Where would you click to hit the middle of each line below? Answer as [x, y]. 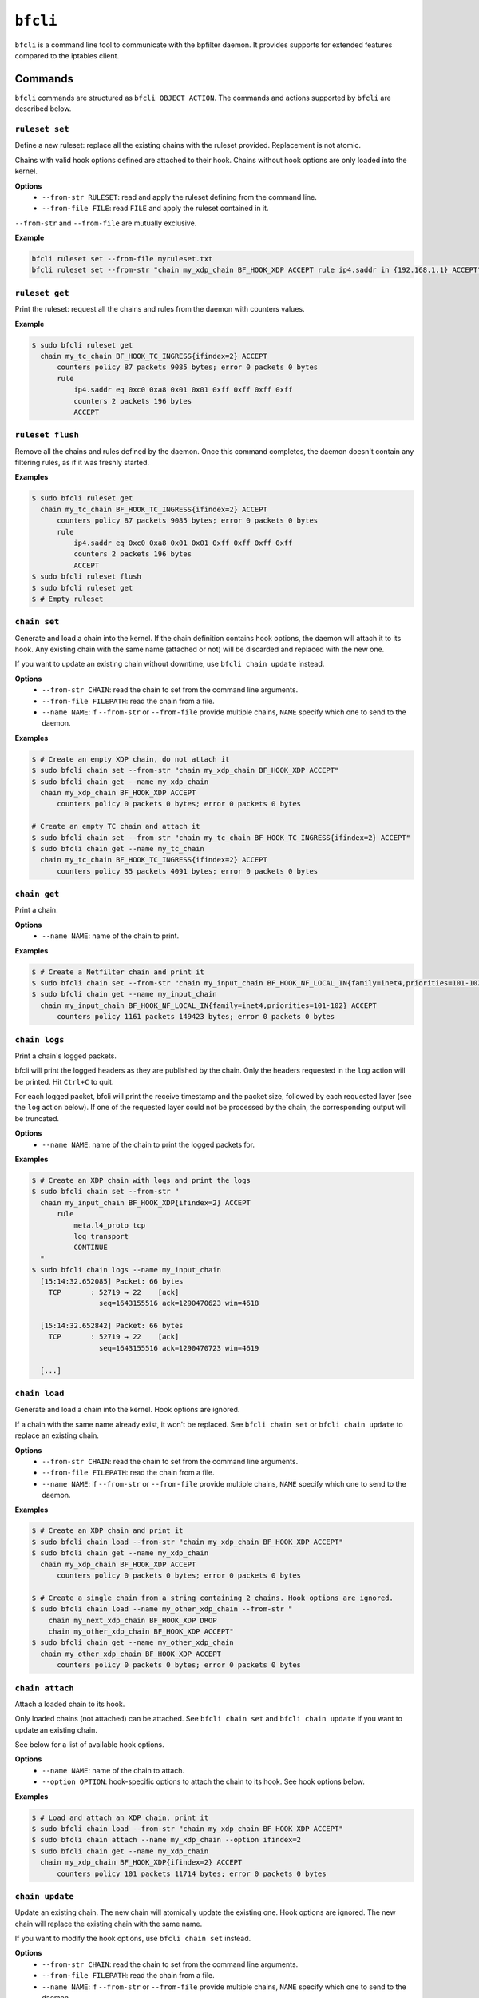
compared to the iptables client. [67, 55]
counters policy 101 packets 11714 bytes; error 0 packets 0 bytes [192, 1873]
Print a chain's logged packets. [66, 1056]
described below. [43, 109]
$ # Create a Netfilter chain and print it [118, 972]
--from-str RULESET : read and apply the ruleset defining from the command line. [179, 197]
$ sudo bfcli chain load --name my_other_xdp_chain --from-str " [162, 1609]
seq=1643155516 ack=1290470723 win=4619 [179, 1348]
